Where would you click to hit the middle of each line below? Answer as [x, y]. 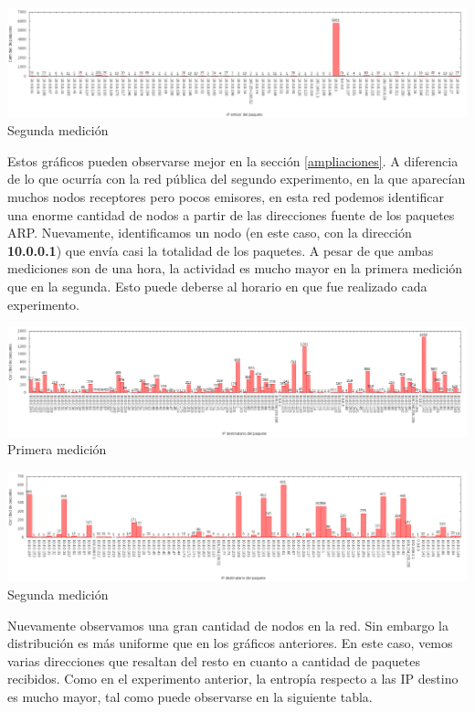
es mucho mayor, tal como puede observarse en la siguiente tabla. [190, 697]
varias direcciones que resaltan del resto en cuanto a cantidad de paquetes [214, 660]
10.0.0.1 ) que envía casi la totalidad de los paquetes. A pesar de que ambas [221, 250]
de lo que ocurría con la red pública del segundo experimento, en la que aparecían [237, 179]
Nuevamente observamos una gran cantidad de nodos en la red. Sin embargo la [228, 625]
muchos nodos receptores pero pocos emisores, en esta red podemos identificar [226, 196]
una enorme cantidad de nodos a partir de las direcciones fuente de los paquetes [231, 214]
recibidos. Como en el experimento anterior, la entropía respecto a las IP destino [233, 679]
